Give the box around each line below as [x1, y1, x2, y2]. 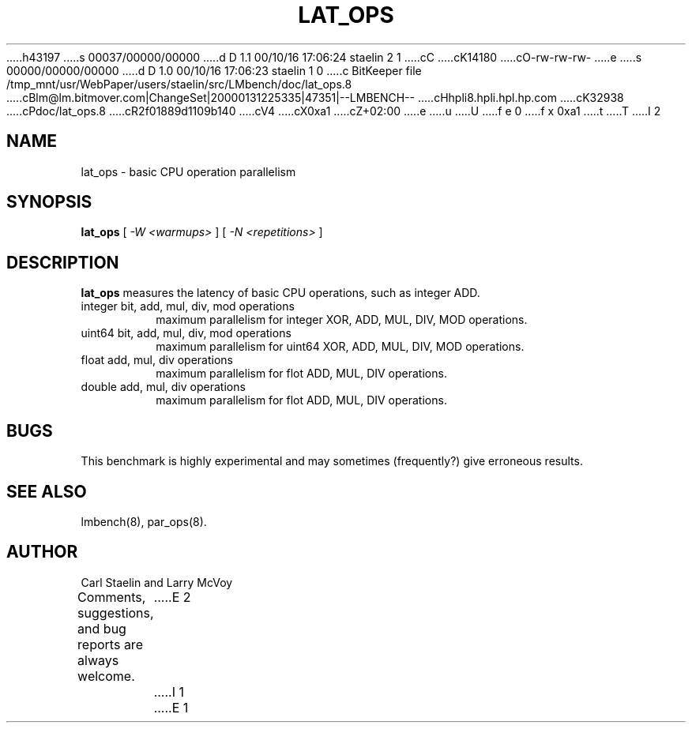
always [77, 652, 119, 668]
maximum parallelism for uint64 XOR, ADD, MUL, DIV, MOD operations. [156, 340, 525, 354]
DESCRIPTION [6, 252, 119, 272]
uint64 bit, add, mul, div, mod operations [81, 326, 291, 340]
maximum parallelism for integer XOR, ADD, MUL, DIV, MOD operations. [156, 313, 528, 327]
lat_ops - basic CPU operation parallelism [81, 164, 296, 178]
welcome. [77, 667, 135, 684]
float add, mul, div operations [81, 353, 234, 367]
